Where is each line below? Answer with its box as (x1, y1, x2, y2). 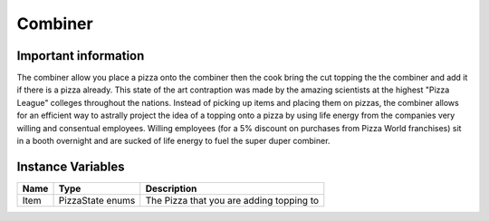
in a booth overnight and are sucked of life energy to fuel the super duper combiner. (16, 136, 331, 147)
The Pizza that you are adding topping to (145, 194, 320, 207)
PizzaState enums (58, 194, 136, 207)
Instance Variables (16, 159, 125, 174)
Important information (16, 48, 145, 63)
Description (145, 182, 197, 195)
